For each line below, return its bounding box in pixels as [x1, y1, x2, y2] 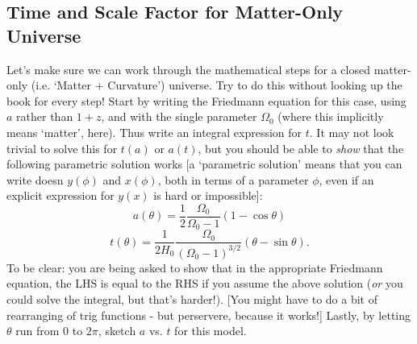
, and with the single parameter [101, 108, 257, 125]
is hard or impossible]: [153, 187, 263, 204]
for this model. [174, 322, 247, 339]
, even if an [319, 171, 374, 188]
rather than [16, 108, 73, 125]
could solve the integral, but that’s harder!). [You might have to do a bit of [6, 291, 377, 308]
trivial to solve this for [6, 139, 118, 156]
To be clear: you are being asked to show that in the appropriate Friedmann [6, 259, 383, 276]
